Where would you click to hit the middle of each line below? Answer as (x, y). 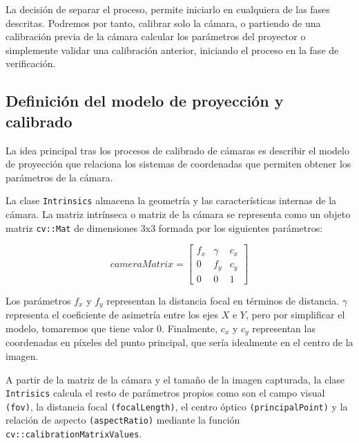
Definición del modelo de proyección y (145, 101)
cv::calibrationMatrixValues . (74, 434)
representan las (284, 328)
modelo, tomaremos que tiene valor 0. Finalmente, (112, 328)
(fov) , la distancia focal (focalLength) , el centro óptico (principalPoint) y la (177, 406)
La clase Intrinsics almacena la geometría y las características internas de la (171, 200)
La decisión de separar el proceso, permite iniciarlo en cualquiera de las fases (168, 9)
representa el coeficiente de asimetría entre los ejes (112, 315)
